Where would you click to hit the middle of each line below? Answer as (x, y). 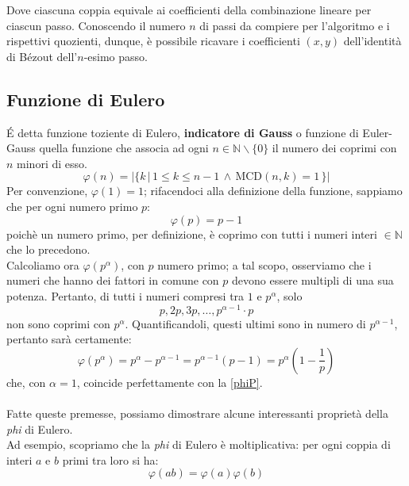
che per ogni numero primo (72, 206)
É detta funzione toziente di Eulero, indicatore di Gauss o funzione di (183, 132)
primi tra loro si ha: (110, 459)
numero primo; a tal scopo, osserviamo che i (264, 264)
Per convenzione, (47, 191)
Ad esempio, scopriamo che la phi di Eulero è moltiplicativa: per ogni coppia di (199, 444)
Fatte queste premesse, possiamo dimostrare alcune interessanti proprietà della (197, 413)
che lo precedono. (48, 249)
